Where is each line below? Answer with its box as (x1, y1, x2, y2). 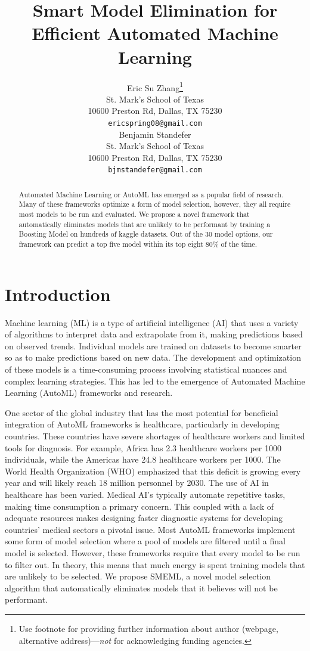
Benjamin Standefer (119, 128, 191, 140)
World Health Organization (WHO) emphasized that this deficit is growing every (5, 464, 301, 477)
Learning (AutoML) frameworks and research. (5, 386, 173, 399)
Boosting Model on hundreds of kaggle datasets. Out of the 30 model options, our (18, 229, 273, 239)
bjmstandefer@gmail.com (108, 166, 202, 175)
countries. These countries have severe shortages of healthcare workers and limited (5, 430, 305, 442)
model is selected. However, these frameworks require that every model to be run (5, 546, 300, 559)
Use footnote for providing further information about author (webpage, (18, 622, 278, 634)
